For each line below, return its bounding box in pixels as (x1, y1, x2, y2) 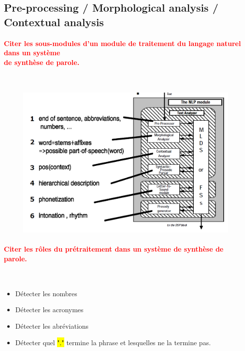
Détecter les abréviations (15, 320, 89, 331)
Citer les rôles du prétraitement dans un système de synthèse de (4, 244, 224, 254)
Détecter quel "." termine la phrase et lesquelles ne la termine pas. (15, 337, 211, 347)
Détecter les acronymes (15, 304, 84, 315)
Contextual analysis (4, 14, 104, 29)
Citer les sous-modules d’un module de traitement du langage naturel (4, 38, 241, 48)
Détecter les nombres (15, 288, 77, 298)
